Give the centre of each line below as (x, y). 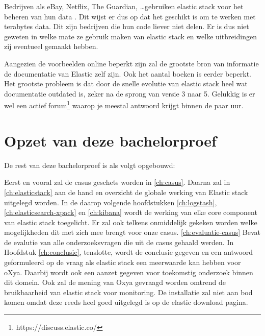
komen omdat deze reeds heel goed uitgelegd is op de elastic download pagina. (126, 302)
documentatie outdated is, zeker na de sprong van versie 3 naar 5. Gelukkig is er (130, 93)
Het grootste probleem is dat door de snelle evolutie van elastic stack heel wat (126, 83)
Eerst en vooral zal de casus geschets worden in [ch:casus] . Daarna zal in (117, 182)
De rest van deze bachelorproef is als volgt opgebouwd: (90, 165)
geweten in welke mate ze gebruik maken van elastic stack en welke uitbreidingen (130, 36)
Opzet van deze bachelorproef (110, 140)
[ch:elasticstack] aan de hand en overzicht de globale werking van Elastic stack (126, 192)
